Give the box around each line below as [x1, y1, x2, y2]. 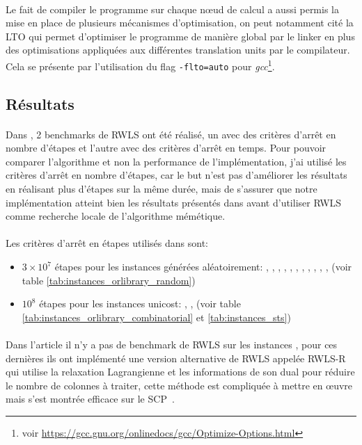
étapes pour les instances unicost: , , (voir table [39, 296, 241, 311]
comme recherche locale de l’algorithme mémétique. [6, 209, 226, 223]
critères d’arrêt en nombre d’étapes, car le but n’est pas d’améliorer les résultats [6, 168, 347, 182]
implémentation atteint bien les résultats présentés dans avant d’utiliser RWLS [6, 195, 342, 209]
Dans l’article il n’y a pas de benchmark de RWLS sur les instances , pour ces [6, 337, 338, 351]
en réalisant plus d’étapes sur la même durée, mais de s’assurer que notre [6, 181, 317, 196]
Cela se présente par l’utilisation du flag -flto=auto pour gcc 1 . [6, 56, 275, 73]
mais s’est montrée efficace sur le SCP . [6, 391, 175, 406]
